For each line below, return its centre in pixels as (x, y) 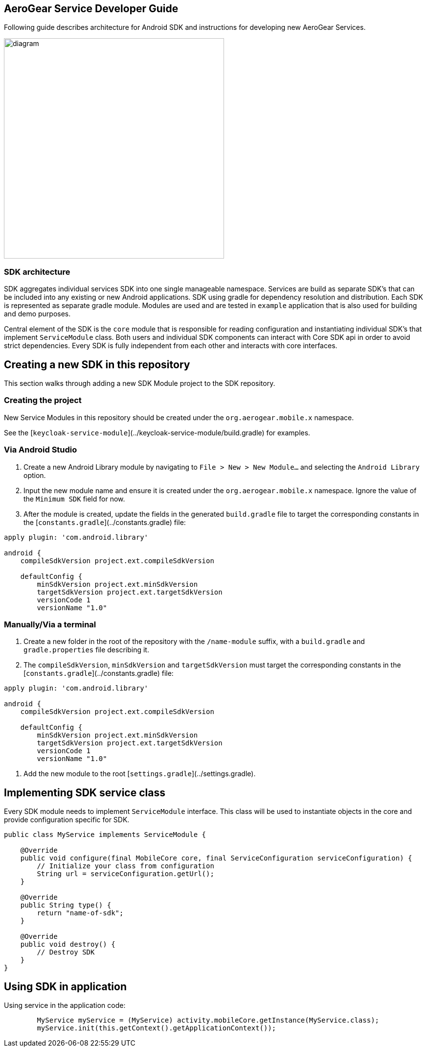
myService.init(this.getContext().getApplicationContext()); (157, 1028)
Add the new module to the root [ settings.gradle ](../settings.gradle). (140, 774)
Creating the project (43, 400)
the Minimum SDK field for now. (74, 499)
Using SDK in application (66, 986)
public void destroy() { (68, 944)
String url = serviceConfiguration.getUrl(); (125, 874)
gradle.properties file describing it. (86, 650)
